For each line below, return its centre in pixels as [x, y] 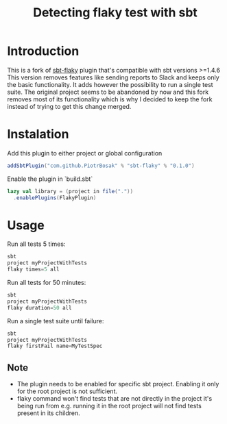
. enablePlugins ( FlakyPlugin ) [55, 198]
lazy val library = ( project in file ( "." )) [70, 191]
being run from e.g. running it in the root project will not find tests [109, 406]
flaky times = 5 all [33, 270]
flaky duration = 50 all [39, 308]
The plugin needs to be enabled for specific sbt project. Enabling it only [118, 384]
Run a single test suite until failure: [56, 321]
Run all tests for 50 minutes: [47, 283]
